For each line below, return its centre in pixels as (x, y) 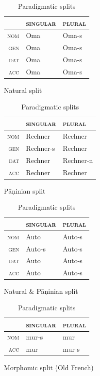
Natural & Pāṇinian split (41, 291)
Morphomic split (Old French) (49, 367)
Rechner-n (78, 160)
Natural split (23, 90)
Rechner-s (41, 148)
